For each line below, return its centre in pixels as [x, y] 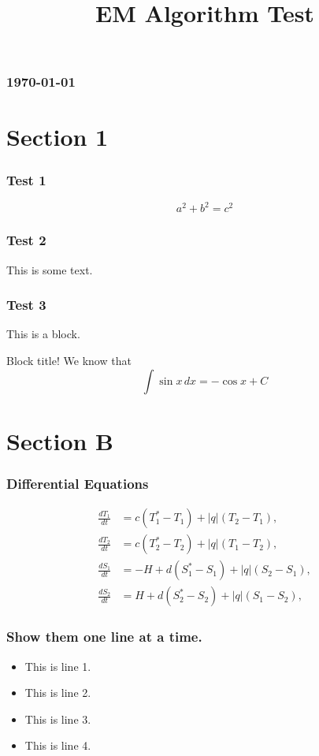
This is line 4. [58, 745]
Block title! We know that [69, 361]
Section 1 [57, 137]
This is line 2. [58, 693]
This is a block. [43, 334]
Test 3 [26, 305]
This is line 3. [58, 719]
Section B [60, 440]
